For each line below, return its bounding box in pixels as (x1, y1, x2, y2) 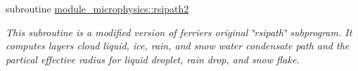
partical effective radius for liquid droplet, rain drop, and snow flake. (6, 52, 300, 66)
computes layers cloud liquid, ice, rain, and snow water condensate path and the (6, 38, 350, 53)
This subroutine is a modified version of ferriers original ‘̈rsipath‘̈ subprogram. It (6, 24, 352, 39)
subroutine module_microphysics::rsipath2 (6, 1, 189, 15)
